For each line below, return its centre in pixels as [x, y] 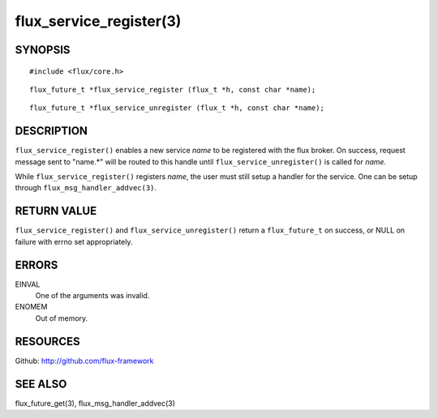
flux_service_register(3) [98, 21]
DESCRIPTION [52, 131]
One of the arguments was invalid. [92, 296]
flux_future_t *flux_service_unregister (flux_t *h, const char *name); [177, 108]
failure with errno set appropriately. [74, 241]
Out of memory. [62, 318]
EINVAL [28, 284]
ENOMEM [31, 307]
